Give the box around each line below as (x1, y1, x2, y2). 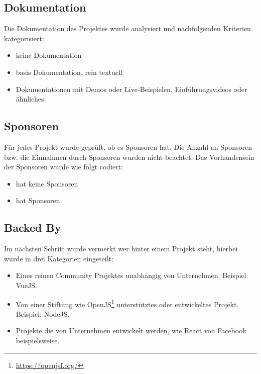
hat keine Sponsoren (16, 178, 78, 189)
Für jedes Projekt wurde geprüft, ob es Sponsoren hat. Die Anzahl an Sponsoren (4, 141, 252, 152)
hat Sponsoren (16, 195, 60, 206)
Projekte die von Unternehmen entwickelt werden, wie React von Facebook (16, 325, 246, 336)
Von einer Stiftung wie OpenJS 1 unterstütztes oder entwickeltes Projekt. (16, 297, 239, 309)
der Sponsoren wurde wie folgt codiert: (4, 161, 123, 172)
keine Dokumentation (16, 50, 82, 60)
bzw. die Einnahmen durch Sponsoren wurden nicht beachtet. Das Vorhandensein (4, 151, 254, 162)
